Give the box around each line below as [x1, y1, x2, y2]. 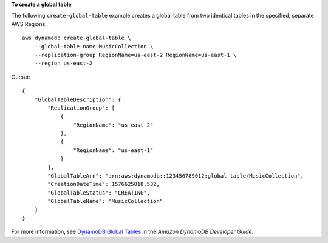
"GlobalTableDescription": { [34, 96, 121, 103]
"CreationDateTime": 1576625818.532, [47, 181, 160, 188]
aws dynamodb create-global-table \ [22, 35, 131, 42]
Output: [11, 73, 30, 81]
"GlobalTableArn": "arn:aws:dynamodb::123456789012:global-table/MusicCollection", [47, 173, 304, 179]
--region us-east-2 [34, 60, 93, 67]
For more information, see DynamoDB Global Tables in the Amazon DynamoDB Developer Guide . [11, 228, 254, 236]
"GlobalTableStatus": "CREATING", [47, 189, 151, 196]
